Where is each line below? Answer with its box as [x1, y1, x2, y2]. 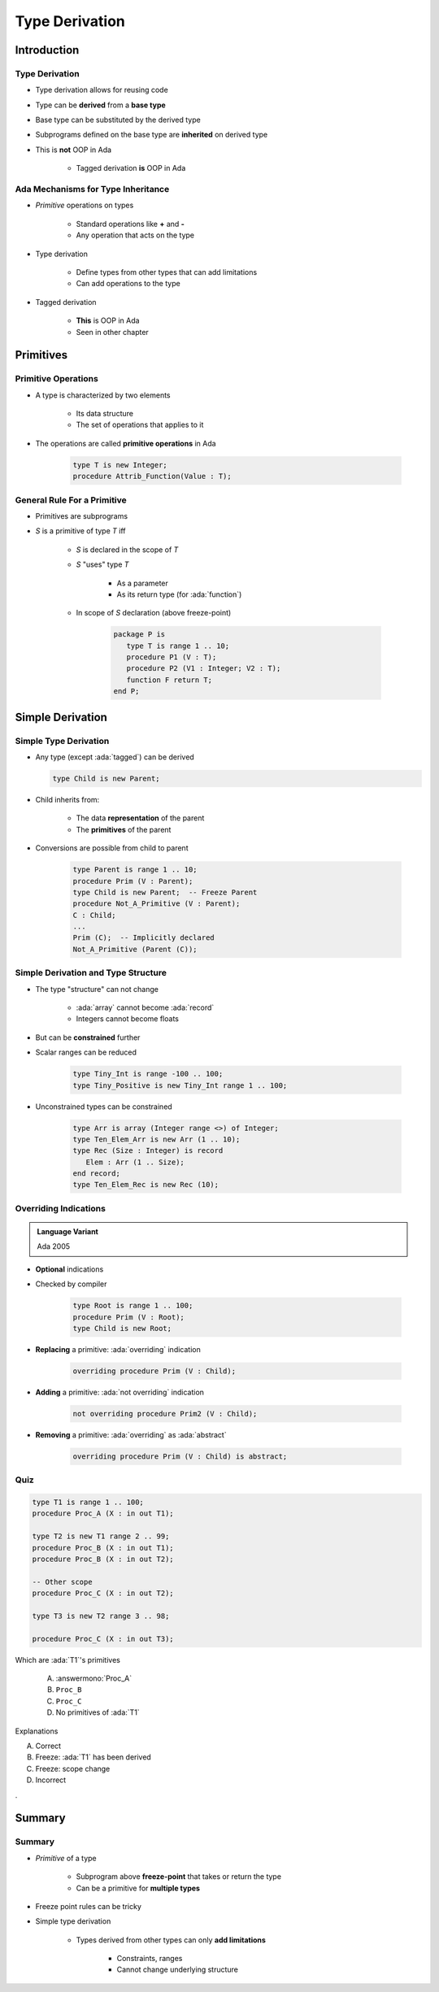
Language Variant [37, 1227, 99, 1236]
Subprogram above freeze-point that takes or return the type [76, 1872, 282, 1881]
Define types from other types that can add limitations [76, 267, 258, 276]
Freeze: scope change [35, 1764, 111, 1773]
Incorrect [35, 1775, 67, 1785]
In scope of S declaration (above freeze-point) [76, 608, 232, 618]
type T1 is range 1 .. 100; [32, 1497, 144, 1507]
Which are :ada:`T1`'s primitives [15, 1655, 121, 1664]
